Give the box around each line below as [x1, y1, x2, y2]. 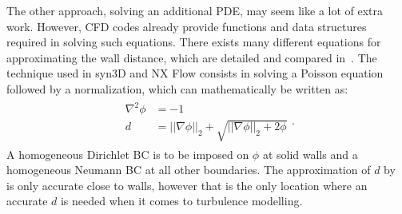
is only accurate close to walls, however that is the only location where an [6, 176, 368, 193]
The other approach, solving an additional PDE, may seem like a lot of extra [6, 2, 384, 18]
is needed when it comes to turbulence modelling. [60, 192, 303, 209]
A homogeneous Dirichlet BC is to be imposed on [6, 145, 249, 162]
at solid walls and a [262, 145, 358, 162]
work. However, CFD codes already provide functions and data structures [6, 18, 367, 34]
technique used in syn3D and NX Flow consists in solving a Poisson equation [6, 65, 384, 81]
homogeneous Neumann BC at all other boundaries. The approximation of [6, 161, 371, 178]
